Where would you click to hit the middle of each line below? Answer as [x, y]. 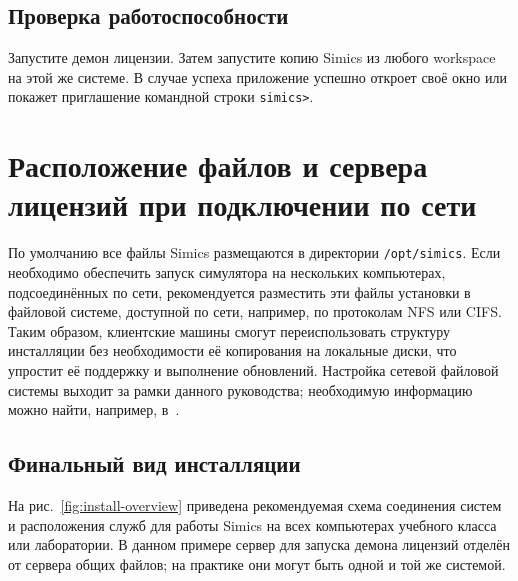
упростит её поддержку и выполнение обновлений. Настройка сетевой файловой [253, 369]
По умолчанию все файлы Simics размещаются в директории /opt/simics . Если [254, 252]
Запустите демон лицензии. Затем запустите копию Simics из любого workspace [252, 57]
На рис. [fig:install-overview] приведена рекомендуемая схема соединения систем [255, 504]
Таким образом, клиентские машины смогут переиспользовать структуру [229, 330]
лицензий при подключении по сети [242, 204]
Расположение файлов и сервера [218, 165]
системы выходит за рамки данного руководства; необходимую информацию [240, 389]
